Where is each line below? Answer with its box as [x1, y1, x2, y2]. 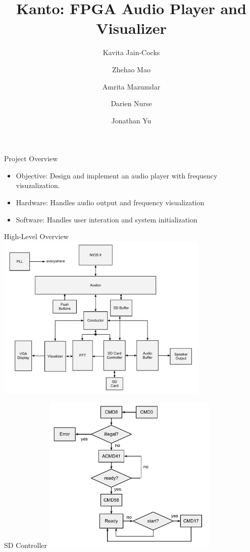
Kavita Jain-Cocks [103, 47, 160, 58]
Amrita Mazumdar [102, 81, 161, 91]
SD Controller [4, 540, 47, 550]
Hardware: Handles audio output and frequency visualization [16, 197, 205, 208]
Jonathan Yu [111, 115, 152, 125]
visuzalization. [16, 180, 60, 191]
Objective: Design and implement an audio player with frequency [16, 170, 218, 180]
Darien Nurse [111, 98, 152, 109]
